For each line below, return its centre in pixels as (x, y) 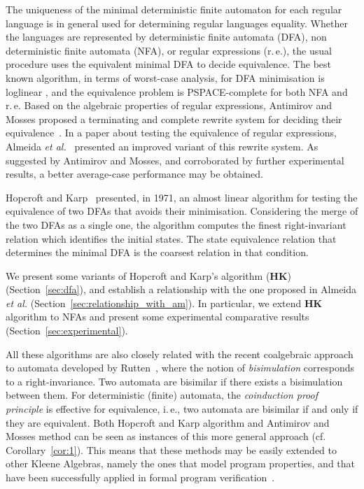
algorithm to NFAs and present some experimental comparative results (157, 317)
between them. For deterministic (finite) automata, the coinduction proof (162, 395)
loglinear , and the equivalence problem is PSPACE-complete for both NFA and (177, 91)
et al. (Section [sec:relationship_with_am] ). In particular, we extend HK (164, 303)
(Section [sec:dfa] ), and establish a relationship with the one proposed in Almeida (181, 289)
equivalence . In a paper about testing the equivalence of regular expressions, (171, 133)
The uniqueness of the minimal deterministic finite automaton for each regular (174, 9)
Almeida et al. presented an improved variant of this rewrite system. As (162, 146)
